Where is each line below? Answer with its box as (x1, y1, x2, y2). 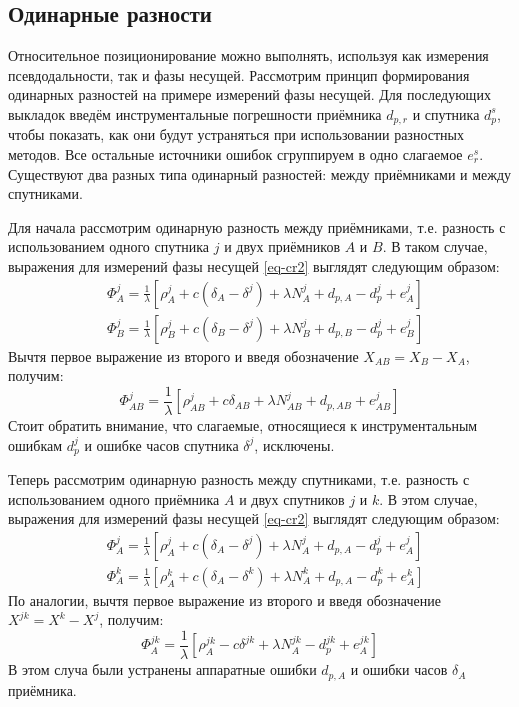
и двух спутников (239, 488, 345, 509)
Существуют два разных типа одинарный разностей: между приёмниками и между (8, 163, 512, 184)
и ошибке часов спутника (84, 434, 239, 455)
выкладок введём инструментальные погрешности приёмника (8, 103, 382, 124)
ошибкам (8, 434, 63, 455)
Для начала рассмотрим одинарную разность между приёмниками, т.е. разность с (8, 216, 506, 237)
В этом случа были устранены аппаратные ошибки (8, 659, 317, 680)
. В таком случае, (382, 236, 488, 257)
